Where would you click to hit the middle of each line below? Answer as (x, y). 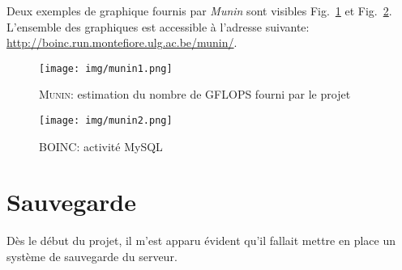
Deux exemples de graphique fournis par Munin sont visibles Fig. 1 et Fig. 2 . (199, 11)
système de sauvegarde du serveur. (92, 256)
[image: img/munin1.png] (106, 68)
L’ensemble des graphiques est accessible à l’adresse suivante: (158, 26)
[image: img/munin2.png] (106, 121)
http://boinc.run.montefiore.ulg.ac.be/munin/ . (122, 42)
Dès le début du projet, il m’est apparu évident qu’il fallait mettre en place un (201, 240)
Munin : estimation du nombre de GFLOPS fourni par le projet (195, 94)
